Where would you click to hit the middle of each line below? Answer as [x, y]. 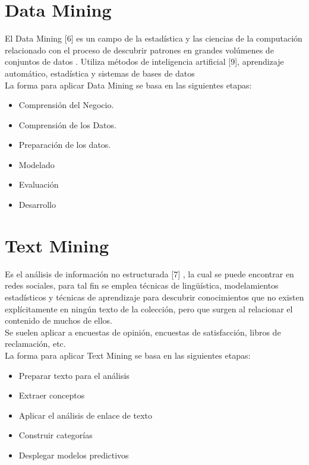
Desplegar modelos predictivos [74, 455]
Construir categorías [56, 435]
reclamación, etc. [35, 344]
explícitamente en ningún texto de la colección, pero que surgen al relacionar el [149, 309]
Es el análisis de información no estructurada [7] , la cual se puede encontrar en [149, 273]
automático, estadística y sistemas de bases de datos [100, 73]
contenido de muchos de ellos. [59, 320]
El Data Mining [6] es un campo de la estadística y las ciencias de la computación [154, 38]
